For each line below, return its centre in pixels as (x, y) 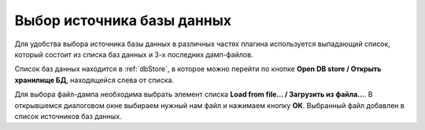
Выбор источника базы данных (123, 20)
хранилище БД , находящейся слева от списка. (94, 80)
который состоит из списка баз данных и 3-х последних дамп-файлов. (134, 54)
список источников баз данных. (68, 116)
